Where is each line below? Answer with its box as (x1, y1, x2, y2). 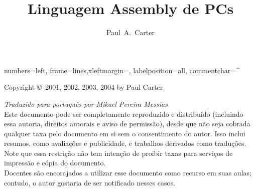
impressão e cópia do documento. (4, 157, 106, 168)
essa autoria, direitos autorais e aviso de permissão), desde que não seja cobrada (4, 118, 250, 129)
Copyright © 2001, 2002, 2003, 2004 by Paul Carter (4, 82, 163, 92)
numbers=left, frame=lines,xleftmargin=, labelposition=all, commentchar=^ (4, 65, 240, 75)
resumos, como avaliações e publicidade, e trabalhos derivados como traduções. (4, 138, 246, 148)
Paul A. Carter (106, 27, 155, 38)
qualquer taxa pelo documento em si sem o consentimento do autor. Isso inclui (4, 128, 245, 138)
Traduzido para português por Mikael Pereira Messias (4, 98, 168, 109)
